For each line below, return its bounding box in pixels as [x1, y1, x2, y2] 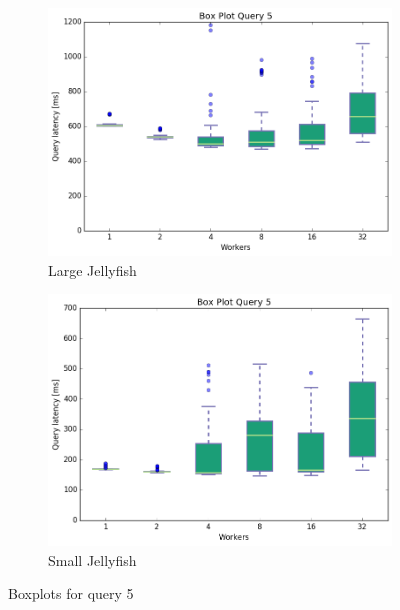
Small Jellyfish [48, 549, 137, 570]
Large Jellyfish [48, 259, 137, 280]
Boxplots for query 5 [8, 583, 134, 604]
